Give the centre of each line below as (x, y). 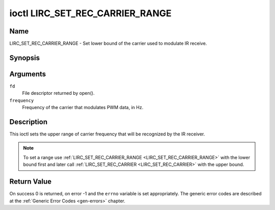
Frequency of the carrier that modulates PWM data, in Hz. (83, 108)
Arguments (28, 74)
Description (29, 122)
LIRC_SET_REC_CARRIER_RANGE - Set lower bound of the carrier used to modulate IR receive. (108, 44)
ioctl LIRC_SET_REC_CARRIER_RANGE (90, 13)
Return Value (31, 182)
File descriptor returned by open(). (58, 93)
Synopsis (25, 58)
